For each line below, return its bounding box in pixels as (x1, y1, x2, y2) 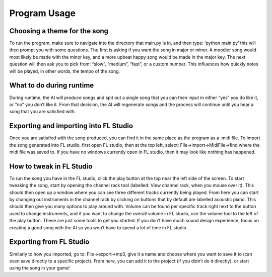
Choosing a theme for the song (9, 27, 108, 35)
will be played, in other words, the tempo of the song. (9, 68, 120, 74)
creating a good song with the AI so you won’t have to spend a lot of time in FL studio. (9, 224, 188, 231)
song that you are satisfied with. (9, 109, 76, 115)
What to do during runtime (9, 81, 94, 90)
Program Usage (9, 8, 76, 19)
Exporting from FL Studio (9, 238, 90, 246)
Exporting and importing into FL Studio (9, 122, 133, 130)
